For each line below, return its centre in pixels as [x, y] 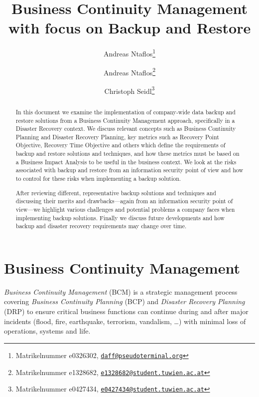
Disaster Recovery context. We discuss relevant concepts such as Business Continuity [126, 129]
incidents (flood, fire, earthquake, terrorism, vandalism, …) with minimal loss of [125, 321]
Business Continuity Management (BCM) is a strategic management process [121, 291]
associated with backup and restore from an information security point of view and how [129, 170]
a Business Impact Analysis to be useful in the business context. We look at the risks [126, 162]
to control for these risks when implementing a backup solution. [98, 179]
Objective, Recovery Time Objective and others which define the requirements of [121, 145]
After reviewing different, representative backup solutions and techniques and [116, 193]
